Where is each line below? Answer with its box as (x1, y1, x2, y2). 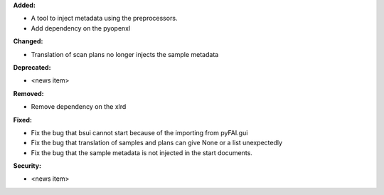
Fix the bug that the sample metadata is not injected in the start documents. (31, 148, 252, 157)
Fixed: (13, 115, 32, 124)
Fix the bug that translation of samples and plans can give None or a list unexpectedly (31, 139, 283, 147)
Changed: (13, 37, 43, 46)
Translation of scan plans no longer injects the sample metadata (31, 50, 219, 58)
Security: (13, 162, 42, 170)
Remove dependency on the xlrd (31, 102, 127, 111)
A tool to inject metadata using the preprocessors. (31, 14, 178, 23)
